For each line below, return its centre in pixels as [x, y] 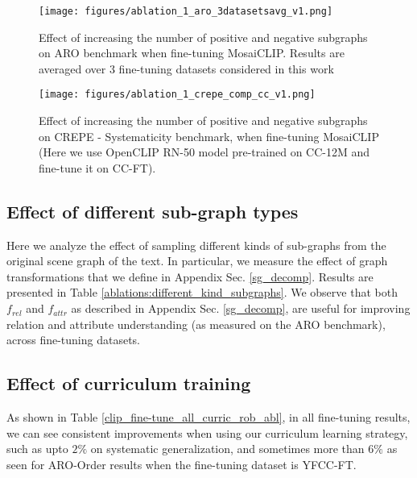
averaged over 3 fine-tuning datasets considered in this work [186, 68]
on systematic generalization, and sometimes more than [227, 449]
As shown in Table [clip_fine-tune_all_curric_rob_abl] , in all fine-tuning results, [208, 417]
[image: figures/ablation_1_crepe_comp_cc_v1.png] [177, 95]
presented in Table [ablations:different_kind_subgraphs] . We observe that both [202, 292]
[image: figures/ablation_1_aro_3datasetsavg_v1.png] [186, 11]
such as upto [37, 449]
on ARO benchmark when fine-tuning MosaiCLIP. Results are [192, 53]
